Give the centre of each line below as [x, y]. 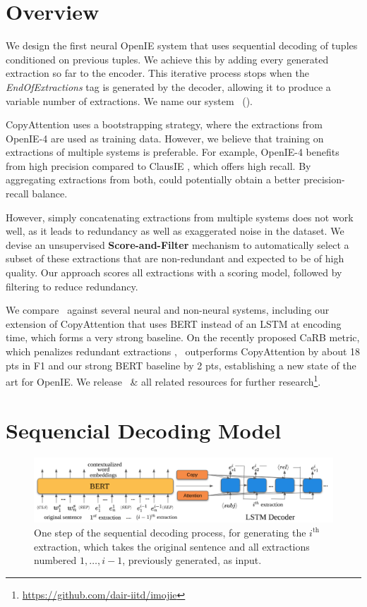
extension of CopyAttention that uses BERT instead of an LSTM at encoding [174, 323]
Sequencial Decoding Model [144, 430]
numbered [55, 560]
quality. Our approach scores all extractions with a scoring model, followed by [174, 272]
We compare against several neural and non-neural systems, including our [168, 310]
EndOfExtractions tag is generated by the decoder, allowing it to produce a [168, 86]
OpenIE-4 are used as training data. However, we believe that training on [165, 138]
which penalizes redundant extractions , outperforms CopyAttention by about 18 [183, 351]
